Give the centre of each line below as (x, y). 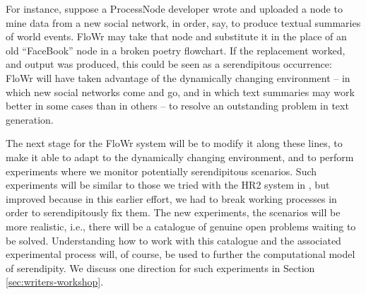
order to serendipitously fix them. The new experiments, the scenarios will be (173, 212)
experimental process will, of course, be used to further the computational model (181, 254)
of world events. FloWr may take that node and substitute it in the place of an (176, 36)
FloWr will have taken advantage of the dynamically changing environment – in (178, 77)
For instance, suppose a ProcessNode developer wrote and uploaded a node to (174, 8)
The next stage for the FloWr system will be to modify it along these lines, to (174, 143)
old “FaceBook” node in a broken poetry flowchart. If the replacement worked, (176, 50)
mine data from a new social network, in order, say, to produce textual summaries (183, 22)
